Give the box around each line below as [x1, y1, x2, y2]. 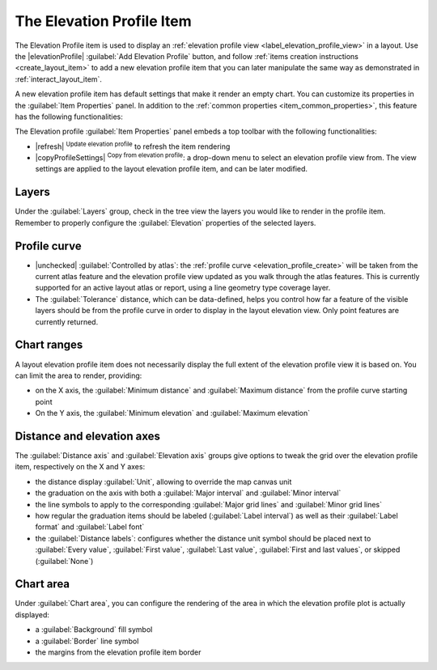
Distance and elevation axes [15, 429, 161, 443]
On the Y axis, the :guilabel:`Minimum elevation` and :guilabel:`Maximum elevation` [35, 409, 311, 418]
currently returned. [35, 316, 99, 327]
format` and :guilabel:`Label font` [35, 522, 145, 532]
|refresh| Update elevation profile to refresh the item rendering [35, 140, 231, 151]
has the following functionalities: [15, 112, 123, 121]
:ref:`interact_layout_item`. [15, 74, 103, 84]
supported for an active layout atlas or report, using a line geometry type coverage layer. [35, 283, 331, 293]
